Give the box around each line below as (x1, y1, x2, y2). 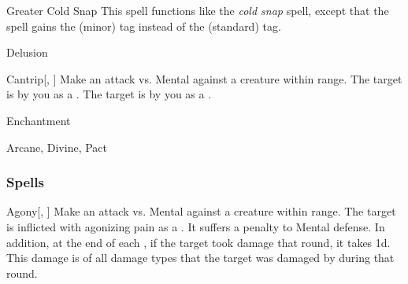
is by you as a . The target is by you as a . (6, 86, 212, 102)
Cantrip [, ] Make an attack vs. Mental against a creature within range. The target (6, 70, 402, 87)
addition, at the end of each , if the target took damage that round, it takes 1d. (6, 234, 391, 250)
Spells (6, 172, 44, 192)
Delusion (6, 44, 48, 61)
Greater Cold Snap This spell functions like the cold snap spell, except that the (6, 2, 389, 18)
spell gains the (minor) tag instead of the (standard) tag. (6, 17, 281, 34)
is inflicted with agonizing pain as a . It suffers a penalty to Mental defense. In (6, 218, 385, 234)
